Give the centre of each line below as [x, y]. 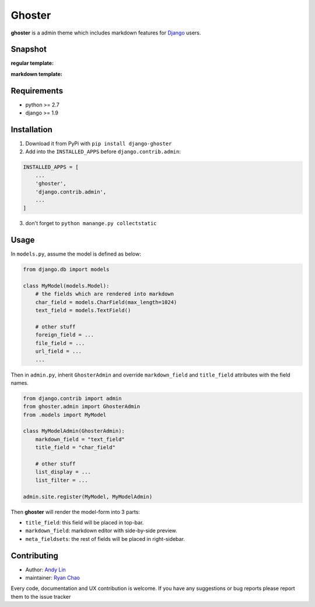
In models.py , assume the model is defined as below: [76, 254]
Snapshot [29, 49]
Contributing [34, 556]
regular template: [32, 63]
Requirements [37, 91]
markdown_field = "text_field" [80, 439]
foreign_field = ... [65, 335]
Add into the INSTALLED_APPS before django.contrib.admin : [103, 151]
